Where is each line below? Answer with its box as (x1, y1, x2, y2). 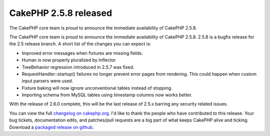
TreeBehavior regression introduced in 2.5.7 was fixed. (21, 64, 134, 70)
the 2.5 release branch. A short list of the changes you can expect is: (9, 41, 151, 47)
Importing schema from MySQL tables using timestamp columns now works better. (21, 92, 192, 98)
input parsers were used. (21, 78, 73, 84)
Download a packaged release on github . (9, 124, 94, 130)
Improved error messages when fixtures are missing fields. (21, 50, 143, 56)
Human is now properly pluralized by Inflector (21, 57, 116, 63)
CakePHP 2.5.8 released (9, 7, 112, 18)
